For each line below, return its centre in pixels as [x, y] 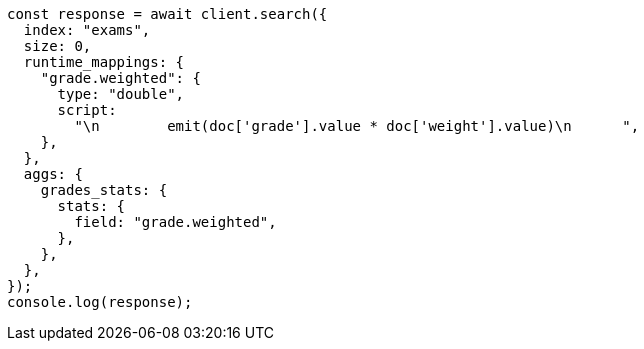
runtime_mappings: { [104, 62]
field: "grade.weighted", [175, 222]
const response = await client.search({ [167, 14]
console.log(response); [100, 302]
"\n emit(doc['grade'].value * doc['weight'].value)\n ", [357, 126]
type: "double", [121, 94]
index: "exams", [87, 30]
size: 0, [57, 46]
